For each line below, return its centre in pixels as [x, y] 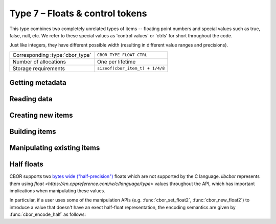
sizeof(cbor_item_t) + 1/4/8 [131, 68]
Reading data [31, 99]
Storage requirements [39, 68]
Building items [33, 132]
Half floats [26, 164]
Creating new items [41, 115]
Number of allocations [39, 61]
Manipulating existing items [55, 148]
